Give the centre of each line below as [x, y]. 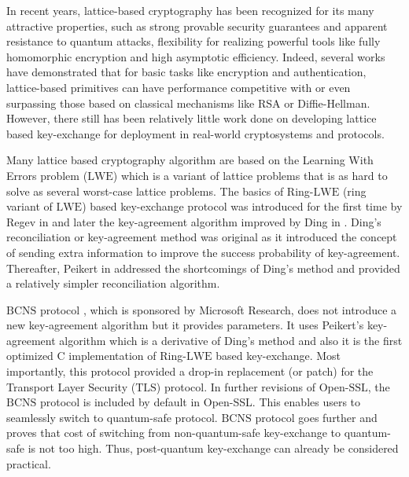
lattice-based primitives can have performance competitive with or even [179, 87]
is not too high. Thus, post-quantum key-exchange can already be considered [213, 448]
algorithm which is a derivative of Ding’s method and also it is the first [231, 340]
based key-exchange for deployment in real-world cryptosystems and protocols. [195, 133]
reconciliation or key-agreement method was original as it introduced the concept [202, 237]
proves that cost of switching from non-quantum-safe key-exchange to [174, 433]
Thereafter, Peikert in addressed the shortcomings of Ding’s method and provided [203, 268]
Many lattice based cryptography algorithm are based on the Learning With [190, 160]
